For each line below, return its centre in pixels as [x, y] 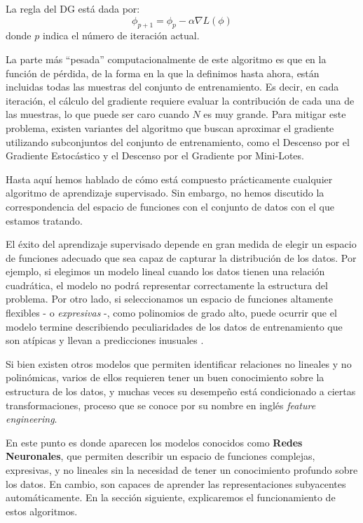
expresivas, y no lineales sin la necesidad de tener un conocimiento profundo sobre [182, 470]
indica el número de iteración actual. [121, 35]
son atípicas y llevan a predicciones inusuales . [105, 340]
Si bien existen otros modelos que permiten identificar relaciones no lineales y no [179, 363]
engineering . [32, 419]
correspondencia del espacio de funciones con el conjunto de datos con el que [170, 206]
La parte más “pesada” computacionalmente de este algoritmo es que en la [166, 59]
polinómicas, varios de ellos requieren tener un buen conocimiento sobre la [165, 377]
